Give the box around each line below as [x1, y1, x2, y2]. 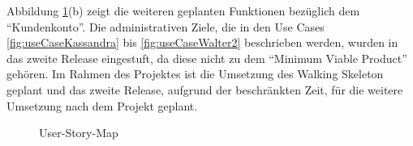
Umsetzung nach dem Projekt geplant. [6, 97, 198, 114]
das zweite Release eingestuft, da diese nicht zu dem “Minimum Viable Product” [6, 49, 407, 66]
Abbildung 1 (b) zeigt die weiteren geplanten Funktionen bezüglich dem [6, 2, 360, 19]
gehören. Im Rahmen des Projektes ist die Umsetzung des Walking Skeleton [6, 65, 384, 82]
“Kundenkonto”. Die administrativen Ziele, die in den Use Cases [6, 18, 325, 35]
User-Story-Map [39, 124, 118, 141]
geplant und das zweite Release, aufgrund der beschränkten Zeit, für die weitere [6, 81, 403, 98]
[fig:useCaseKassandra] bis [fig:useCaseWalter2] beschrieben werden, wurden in [6, 34, 398, 51]
